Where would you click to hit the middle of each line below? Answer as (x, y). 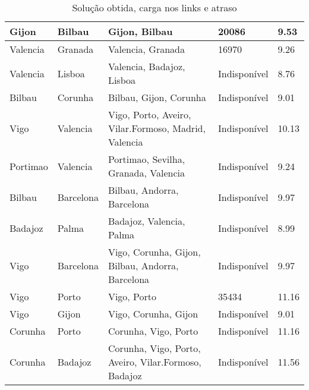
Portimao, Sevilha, (146, 159)
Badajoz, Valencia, (146, 221)
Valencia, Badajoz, (146, 66)
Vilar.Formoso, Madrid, (157, 128)
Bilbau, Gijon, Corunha (157, 97)
